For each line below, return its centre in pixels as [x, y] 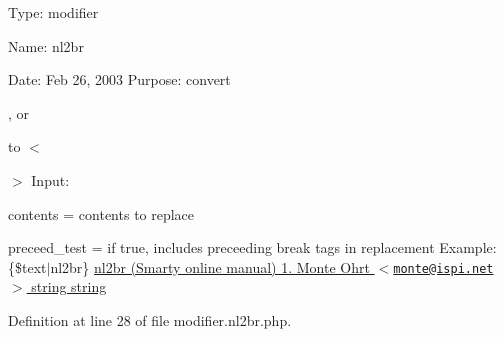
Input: [50, 179]
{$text [27, 266]
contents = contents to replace [101, 213]
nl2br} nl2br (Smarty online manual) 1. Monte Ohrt [210, 266]
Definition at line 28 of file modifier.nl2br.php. [150, 320]
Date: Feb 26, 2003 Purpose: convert [119, 79]
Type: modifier [53, 12]
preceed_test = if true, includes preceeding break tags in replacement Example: [252, 247]
